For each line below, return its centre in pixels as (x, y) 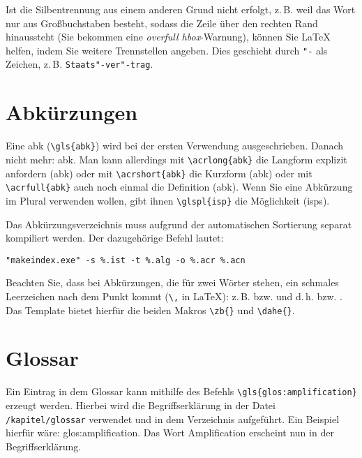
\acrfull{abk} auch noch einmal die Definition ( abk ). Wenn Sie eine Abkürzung (179, 187)
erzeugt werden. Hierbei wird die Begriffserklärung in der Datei (141, 405)
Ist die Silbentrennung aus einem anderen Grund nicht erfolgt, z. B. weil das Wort (181, 9)
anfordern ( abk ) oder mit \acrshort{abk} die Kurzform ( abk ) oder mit (159, 173)
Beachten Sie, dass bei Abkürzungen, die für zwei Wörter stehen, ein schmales (172, 282)
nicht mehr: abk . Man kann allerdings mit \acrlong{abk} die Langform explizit (176, 159)
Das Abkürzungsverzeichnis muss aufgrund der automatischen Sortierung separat (179, 224)
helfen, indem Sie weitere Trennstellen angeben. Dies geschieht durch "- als (167, 50)
